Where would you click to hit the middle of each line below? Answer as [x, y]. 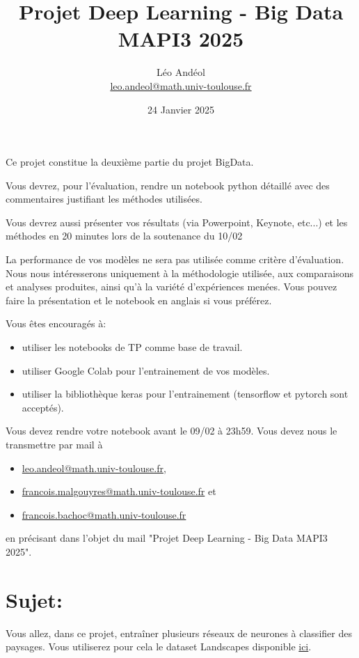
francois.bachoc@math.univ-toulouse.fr [104, 514]
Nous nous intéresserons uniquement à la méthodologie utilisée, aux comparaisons [180, 273]
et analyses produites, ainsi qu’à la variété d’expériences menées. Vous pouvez [171, 287]
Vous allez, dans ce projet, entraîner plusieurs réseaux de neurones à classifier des [179, 633]
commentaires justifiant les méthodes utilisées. [104, 199]
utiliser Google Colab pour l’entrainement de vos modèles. [146, 370]
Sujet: [34, 599]
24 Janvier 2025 [181, 109]
